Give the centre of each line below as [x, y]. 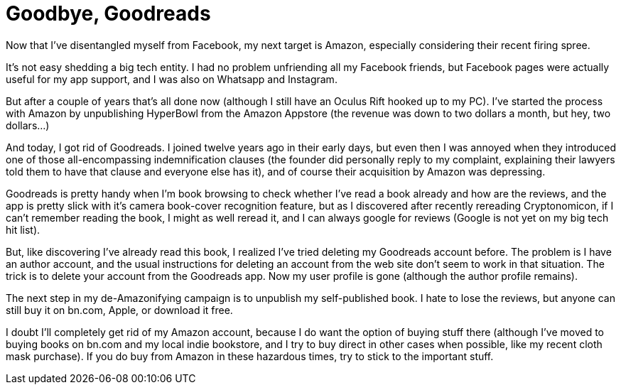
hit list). [23, 229]
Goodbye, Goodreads [108, 13]
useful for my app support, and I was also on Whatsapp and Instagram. [172, 79]
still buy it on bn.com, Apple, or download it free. [119, 310]
